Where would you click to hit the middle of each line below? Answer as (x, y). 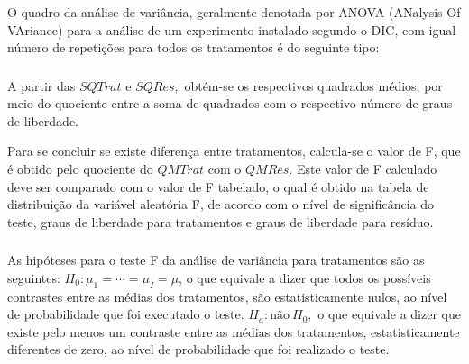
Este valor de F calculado (367, 168)
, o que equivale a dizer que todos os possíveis (305, 277)
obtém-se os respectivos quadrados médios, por (313, 85)
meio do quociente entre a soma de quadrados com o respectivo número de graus (230, 103)
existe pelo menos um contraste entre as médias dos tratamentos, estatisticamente (234, 331)
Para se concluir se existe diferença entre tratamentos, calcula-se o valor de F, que (234, 151)
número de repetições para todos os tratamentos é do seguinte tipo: (193, 47)
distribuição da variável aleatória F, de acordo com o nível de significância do (221, 204)
